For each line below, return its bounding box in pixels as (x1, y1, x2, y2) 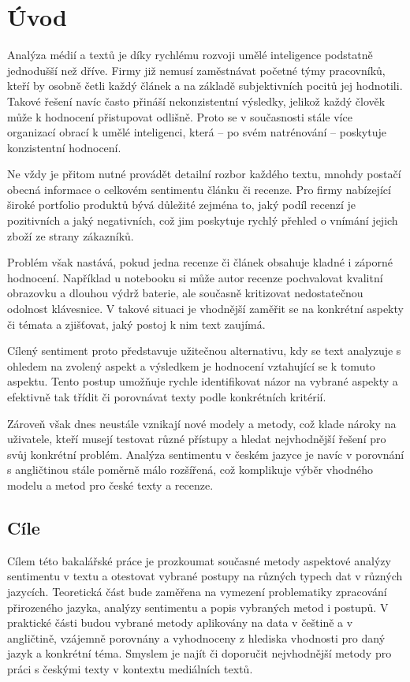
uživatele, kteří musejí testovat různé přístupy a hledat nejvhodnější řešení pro (7, 430, 386, 447)
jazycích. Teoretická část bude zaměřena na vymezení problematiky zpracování (7, 583, 387, 599)
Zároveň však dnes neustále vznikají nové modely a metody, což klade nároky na (7, 415, 397, 431)
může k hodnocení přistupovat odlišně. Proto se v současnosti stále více (7, 108, 352, 125)
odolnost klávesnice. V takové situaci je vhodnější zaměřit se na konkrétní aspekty (7, 300, 404, 317)
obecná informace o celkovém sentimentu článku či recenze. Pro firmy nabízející (7, 181, 391, 197)
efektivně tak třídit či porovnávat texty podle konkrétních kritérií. (7, 389, 326, 404)
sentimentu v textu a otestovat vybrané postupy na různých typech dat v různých (7, 568, 403, 584)
